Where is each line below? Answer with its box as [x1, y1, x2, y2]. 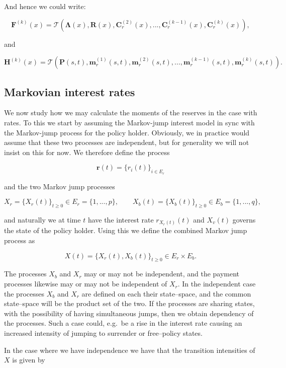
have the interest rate [87, 214, 154, 225]
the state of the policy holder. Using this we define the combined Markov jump [4, 225, 247, 236]
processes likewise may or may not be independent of [4, 278, 167, 289]
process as [4, 235, 35, 246]
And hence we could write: [4, 1, 86, 11]
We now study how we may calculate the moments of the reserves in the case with [4, 107, 257, 118]
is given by [12, 354, 45, 365]
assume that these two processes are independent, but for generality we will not [4, 137, 249, 148]
